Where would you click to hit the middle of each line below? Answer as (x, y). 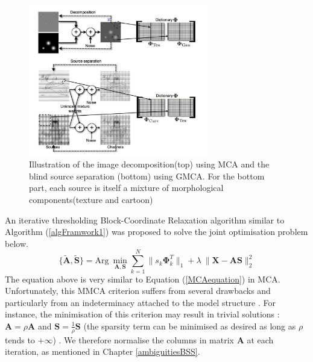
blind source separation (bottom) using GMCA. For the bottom (147, 176)
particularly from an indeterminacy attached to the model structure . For (140, 302)
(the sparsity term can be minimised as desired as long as (190, 326)
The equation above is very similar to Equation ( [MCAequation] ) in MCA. (143, 279)
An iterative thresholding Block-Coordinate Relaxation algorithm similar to (145, 220)
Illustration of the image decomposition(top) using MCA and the (149, 164)
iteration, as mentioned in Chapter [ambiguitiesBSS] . (103, 351)
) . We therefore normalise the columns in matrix (143, 339)
